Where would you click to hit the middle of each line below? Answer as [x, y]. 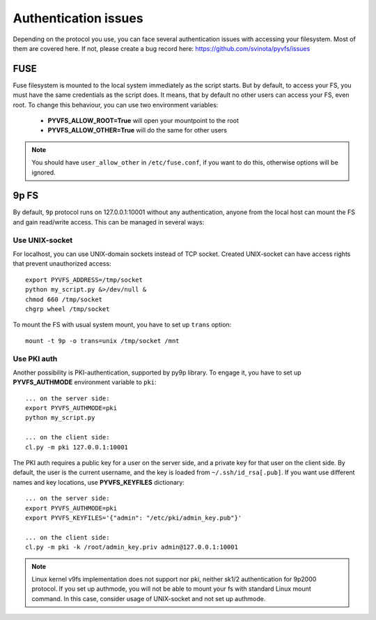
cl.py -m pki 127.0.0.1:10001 [77, 447]
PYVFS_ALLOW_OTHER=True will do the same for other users [138, 130]
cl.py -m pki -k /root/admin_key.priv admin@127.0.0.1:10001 [132, 547]
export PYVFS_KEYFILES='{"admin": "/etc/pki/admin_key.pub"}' [134, 517]
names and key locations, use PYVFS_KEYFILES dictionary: [99, 482]
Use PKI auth [35, 358]
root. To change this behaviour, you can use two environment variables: [116, 105]
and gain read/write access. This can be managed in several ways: [109, 222]
